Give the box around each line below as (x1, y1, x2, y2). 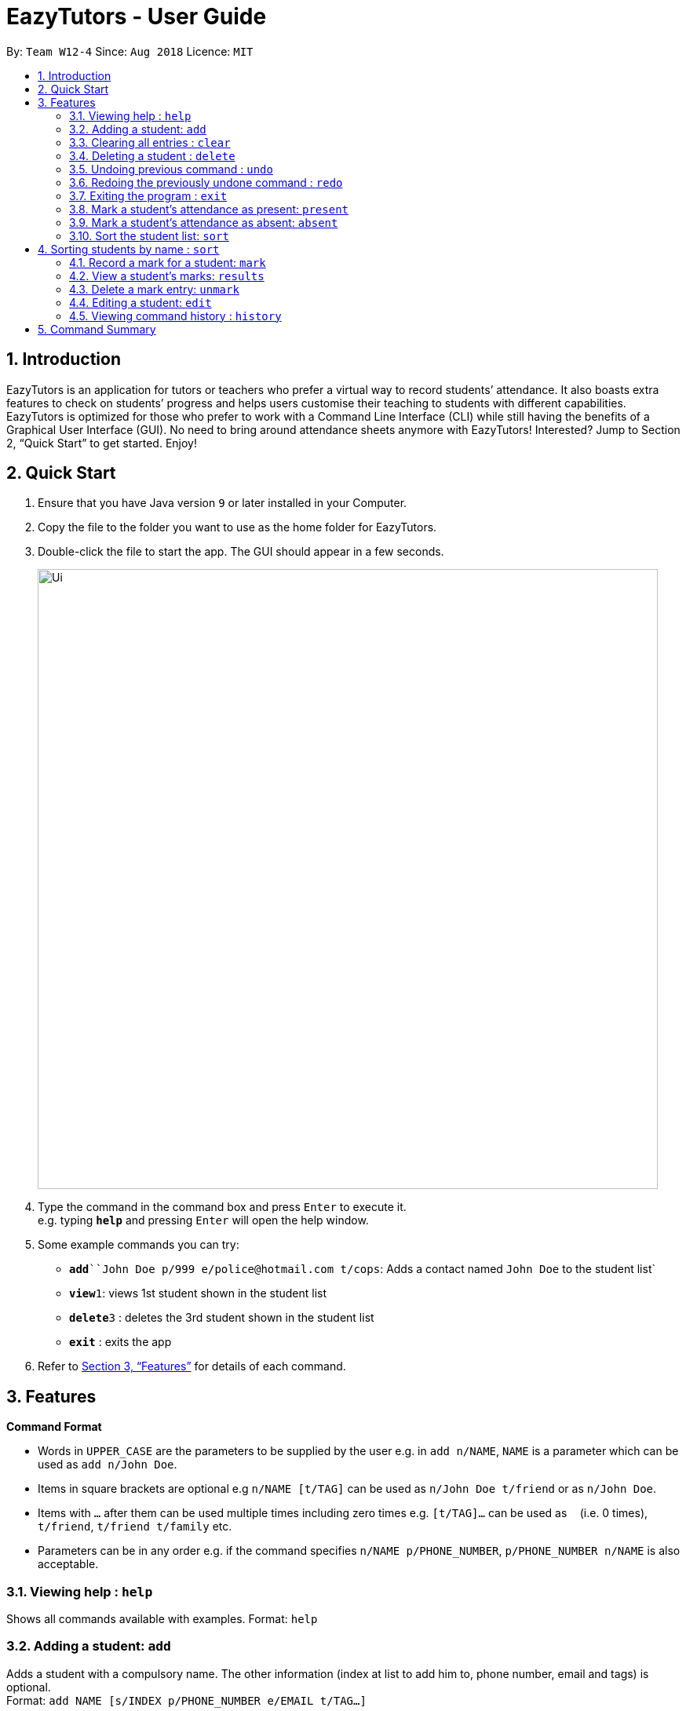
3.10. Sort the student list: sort (69, 228, 229, 243)
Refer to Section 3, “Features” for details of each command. (38, 1359, 346, 1374)
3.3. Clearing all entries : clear (69, 135, 231, 149)
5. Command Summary (38, 322, 156, 336)
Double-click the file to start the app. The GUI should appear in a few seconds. (38, 545, 444, 559)
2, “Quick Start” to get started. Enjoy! (6, 436, 198, 450)
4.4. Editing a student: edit (69, 295, 212, 309)
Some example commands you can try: (38, 1238, 239, 1252)
